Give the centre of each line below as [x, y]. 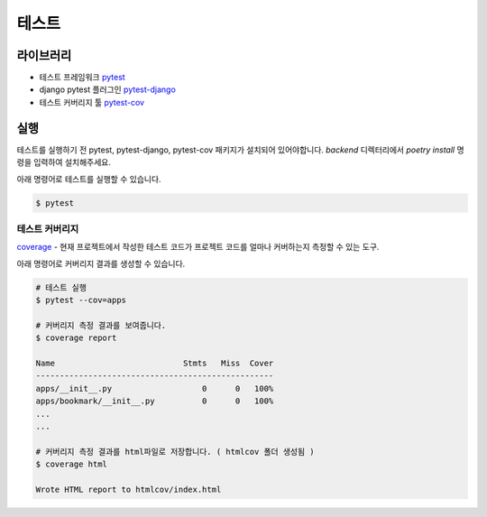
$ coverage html [72, 464]
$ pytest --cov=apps [81, 300]
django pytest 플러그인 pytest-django [107, 89]
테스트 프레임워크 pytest [82, 78]
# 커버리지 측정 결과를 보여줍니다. [101, 325]
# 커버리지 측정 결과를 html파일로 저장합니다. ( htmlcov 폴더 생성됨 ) [175, 452]
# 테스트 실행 [61, 287]
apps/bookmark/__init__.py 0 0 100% [155, 401]
